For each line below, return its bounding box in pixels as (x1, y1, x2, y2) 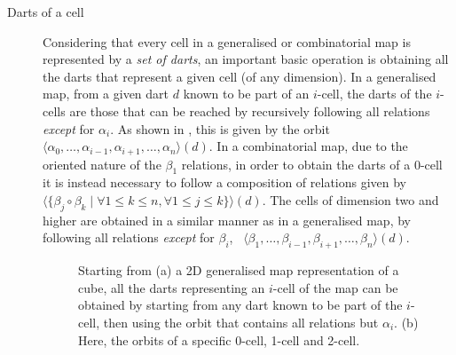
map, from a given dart (43, 84, 169, 103)
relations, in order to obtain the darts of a (181, 154, 411, 173)
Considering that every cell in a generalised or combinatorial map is (43, 32, 411, 51)
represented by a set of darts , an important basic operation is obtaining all (43, 50, 449, 68)
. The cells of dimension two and (262, 191, 439, 209)
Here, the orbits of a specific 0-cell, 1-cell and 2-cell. (78, 330, 360, 349)
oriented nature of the (43, 154, 161, 173)
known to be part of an (183, 84, 310, 103)
